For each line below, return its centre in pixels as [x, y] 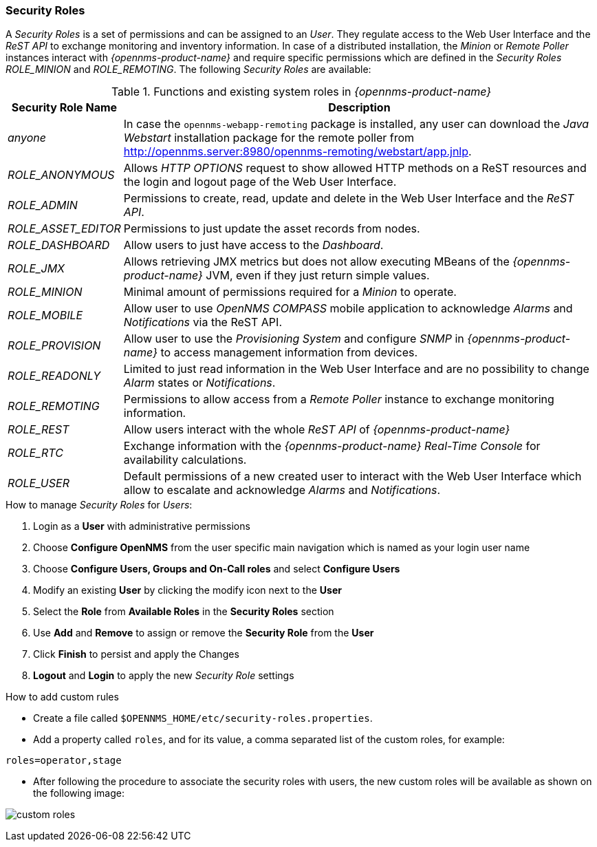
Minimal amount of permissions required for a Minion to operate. [290, 292]
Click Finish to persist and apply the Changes [136, 654]
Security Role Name [64, 108]
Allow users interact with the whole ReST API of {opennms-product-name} [317, 430]
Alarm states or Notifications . [199, 383]
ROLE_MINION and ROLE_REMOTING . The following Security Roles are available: [188, 69]
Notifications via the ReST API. [203, 322]
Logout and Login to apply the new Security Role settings [164, 676]
